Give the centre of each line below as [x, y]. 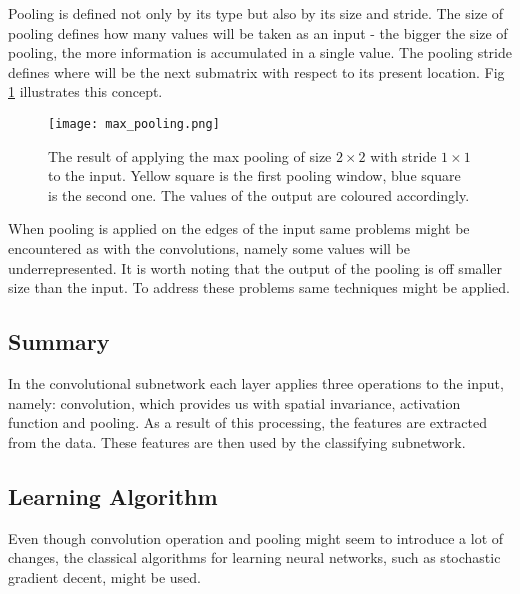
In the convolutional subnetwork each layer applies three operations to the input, [256, 382]
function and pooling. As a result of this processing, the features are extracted [248, 422]
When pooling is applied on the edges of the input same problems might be [239, 228]
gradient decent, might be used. [105, 576]
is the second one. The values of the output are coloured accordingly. [259, 194]
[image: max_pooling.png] [134, 123]
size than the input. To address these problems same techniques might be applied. [259, 287]
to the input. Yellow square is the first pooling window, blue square [254, 175]
